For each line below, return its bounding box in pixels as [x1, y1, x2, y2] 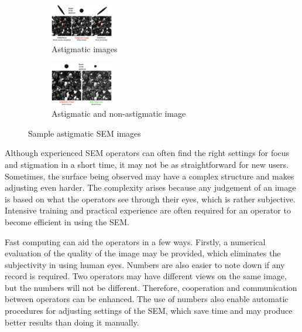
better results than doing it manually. [5, 316, 139, 328]
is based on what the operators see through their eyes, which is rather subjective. [5, 192, 296, 205]
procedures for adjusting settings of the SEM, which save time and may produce [5, 304, 293, 317]
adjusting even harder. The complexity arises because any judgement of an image [5, 181, 296, 194]
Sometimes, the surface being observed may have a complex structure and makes [5, 170, 294, 182]
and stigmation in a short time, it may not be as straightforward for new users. [5, 158, 289, 170]
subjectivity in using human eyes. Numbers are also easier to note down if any [5, 258, 285, 270]
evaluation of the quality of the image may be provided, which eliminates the [5, 247, 281, 259]
